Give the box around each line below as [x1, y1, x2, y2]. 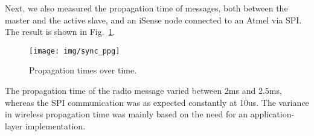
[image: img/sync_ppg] [29, 46, 120, 55]
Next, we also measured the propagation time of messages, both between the [5, 2, 288, 14]
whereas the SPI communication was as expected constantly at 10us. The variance [5, 96, 309, 108]
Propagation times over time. [29, 64, 137, 76]
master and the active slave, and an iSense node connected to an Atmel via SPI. [5, 13, 302, 26]
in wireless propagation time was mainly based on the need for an [5, 108, 248, 120]
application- [250, 108, 295, 120]
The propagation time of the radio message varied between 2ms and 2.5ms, [5, 84, 282, 97]
